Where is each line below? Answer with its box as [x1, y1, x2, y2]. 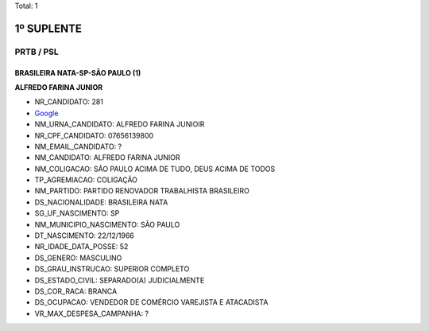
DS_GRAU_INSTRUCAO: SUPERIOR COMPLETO [34, 264, 190, 274]
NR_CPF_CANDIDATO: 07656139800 [34, 130, 154, 140]
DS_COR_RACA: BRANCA [34, 286, 118, 296]
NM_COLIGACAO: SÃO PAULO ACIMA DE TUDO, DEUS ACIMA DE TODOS [34, 164, 276, 173]
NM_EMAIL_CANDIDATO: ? [34, 142, 122, 151]
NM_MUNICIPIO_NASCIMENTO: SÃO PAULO [34, 220, 180, 229]
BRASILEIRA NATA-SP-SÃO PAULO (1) [14, 68, 141, 77]
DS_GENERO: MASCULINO [34, 253, 122, 263]
